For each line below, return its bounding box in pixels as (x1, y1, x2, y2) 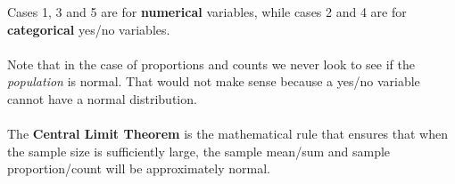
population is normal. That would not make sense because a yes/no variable (7, 72, 420, 91)
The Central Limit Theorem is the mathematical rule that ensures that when (7, 124, 449, 143)
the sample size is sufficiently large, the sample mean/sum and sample (7, 141, 391, 160)
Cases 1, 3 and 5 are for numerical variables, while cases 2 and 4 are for (7, 3, 407, 20)
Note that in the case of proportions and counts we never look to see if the (7, 54, 415, 73)
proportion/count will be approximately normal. (7, 159, 270, 178)
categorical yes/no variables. (7, 20, 170, 38)
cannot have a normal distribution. (7, 89, 197, 108)
